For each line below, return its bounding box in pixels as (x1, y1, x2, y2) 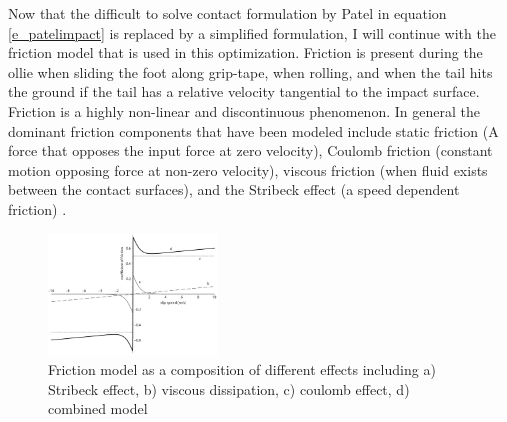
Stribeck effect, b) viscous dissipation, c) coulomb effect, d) (48, 378, 410, 399)
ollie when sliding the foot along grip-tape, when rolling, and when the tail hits (8, 61, 493, 82)
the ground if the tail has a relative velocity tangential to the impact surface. (8, 81, 480, 102)
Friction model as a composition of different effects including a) (48, 359, 436, 380)
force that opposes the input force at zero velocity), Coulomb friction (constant (8, 140, 493, 161)
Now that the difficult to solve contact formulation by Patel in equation (8, 3, 447, 23)
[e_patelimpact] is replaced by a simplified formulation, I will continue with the (8, 22, 496, 43)
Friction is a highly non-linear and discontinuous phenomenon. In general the (8, 100, 480, 121)
